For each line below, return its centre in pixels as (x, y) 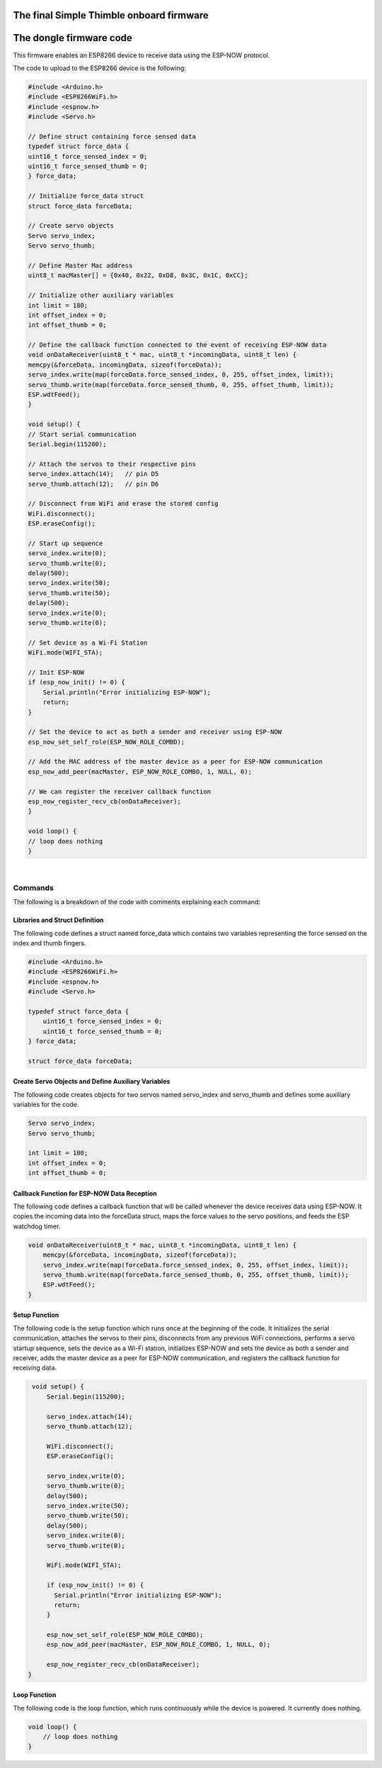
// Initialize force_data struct (86, 196)
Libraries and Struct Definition (58, 920)
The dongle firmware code (73, 38)
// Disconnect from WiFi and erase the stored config (123, 504)
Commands (34, 888)
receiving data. (35, 1368)
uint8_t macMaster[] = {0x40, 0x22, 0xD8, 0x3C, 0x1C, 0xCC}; (138, 276)
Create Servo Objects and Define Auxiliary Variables (92, 1082)
